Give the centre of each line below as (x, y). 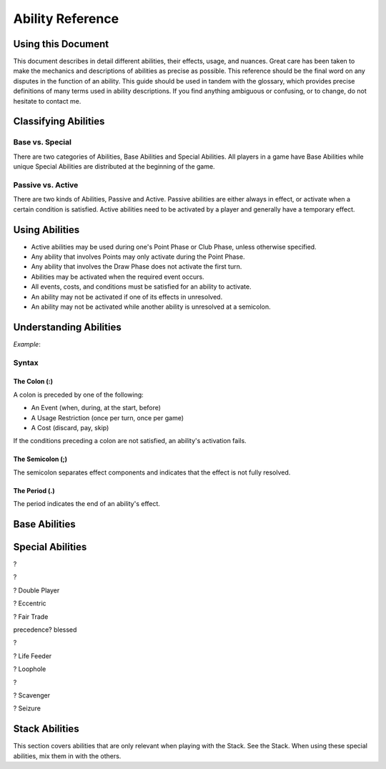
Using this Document (61, 44)
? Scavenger (31, 695)
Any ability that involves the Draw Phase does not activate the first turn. (137, 267)
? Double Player (36, 590)
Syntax (26, 362)
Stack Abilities (46, 729)
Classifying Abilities (59, 121)
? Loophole (30, 669)
